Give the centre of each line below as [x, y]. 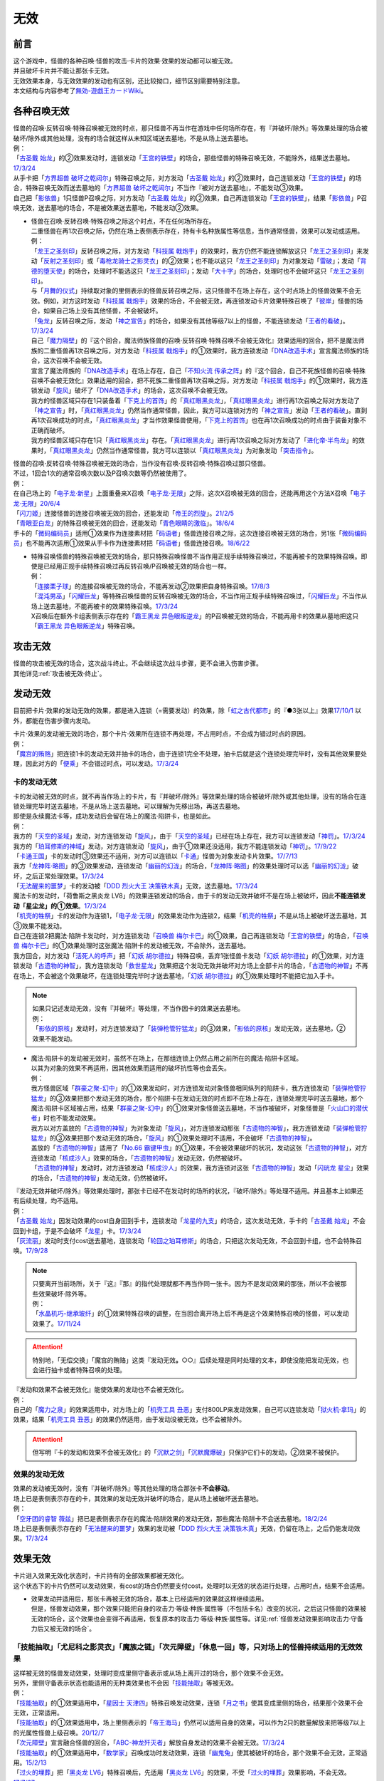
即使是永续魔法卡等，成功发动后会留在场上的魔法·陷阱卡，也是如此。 [114, 816]
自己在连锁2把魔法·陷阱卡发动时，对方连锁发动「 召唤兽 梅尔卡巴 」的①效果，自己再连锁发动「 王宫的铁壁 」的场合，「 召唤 [191, 936]
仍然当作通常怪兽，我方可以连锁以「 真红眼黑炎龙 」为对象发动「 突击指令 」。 [207, 450]
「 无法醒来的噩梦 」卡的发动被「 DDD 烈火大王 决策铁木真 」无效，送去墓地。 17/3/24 [135, 886]
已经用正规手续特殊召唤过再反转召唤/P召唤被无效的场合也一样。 [137, 566]
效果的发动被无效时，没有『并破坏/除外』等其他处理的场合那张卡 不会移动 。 [123, 1488]
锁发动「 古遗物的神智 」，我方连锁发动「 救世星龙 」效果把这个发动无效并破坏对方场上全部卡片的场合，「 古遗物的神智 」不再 [191, 966]
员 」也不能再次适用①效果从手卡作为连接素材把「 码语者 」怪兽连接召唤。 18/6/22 [132, 543]
